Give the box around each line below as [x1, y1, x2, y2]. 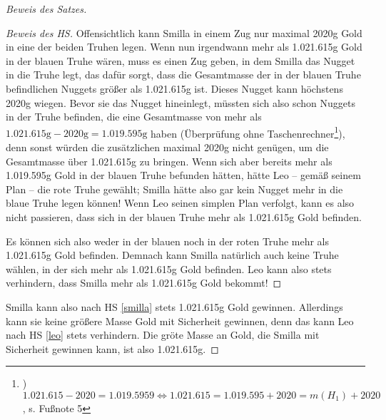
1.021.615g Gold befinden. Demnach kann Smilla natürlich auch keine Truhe [6, 247, 339, 262]
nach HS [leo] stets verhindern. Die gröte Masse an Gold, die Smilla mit [6, 327, 320, 342]
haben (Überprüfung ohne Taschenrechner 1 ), [151, 123, 345, 140]
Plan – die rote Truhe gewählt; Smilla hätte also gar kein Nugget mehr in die [6, 181, 343, 196]
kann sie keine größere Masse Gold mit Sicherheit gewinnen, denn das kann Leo [6, 313, 354, 328]
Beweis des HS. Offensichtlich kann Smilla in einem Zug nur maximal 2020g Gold [6, 25, 362, 40]
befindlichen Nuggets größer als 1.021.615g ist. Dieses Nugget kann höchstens [6, 81, 343, 96]
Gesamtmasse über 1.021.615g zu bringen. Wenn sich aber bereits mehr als [6, 153, 332, 168]
